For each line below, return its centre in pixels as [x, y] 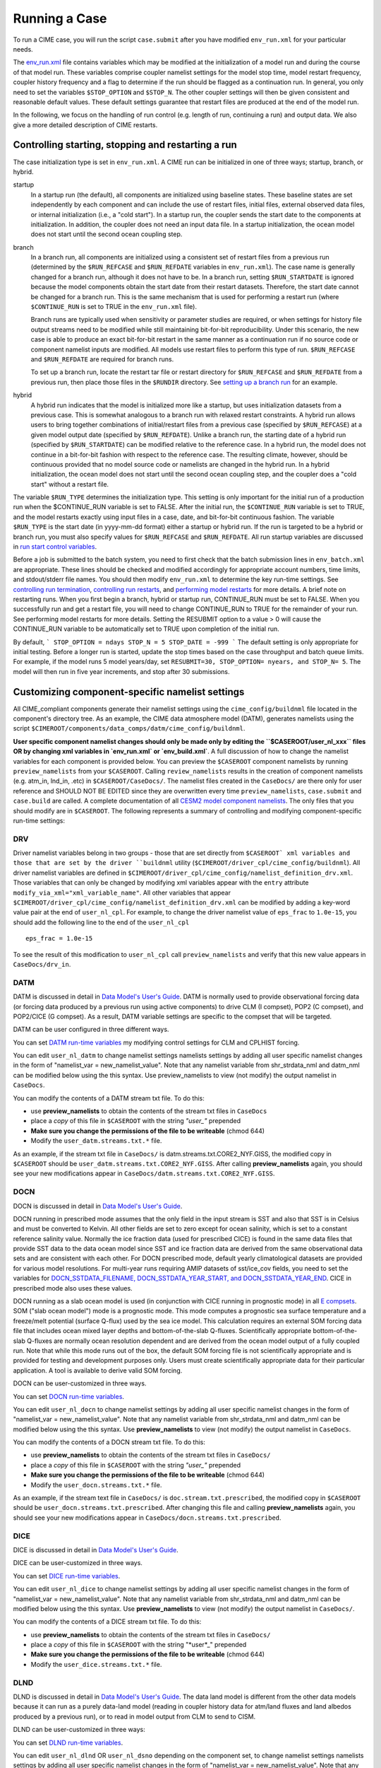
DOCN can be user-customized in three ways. [80, 1383]
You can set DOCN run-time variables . [69, 1396]
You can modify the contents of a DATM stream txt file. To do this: [109, 1098]
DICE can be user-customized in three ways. [78, 1563]
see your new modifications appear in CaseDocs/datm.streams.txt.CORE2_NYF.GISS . [144, 1173]
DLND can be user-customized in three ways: [79, 1730]
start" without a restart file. [70, 484]
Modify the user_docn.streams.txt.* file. [96, 1484]
